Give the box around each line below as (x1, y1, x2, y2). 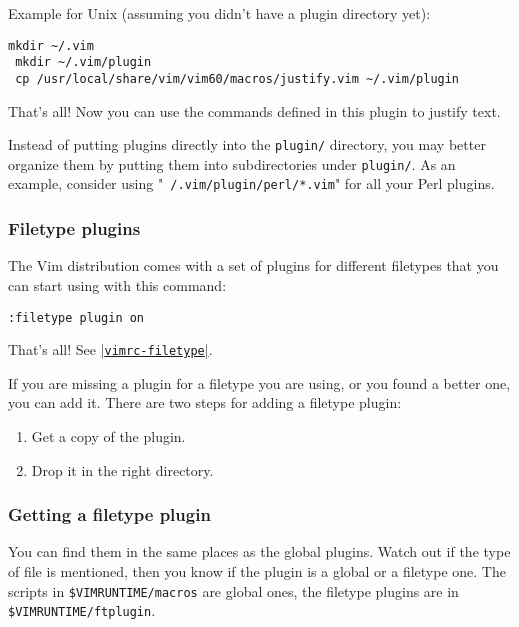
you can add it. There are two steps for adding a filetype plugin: (8, 392, 402, 413)
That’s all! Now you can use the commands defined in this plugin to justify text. (8, 100, 501, 121)
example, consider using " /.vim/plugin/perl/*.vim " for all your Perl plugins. (8, 173, 495, 194)
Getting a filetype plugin (8, 502, 211, 527)
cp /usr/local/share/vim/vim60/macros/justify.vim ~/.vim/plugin (15, 71, 460, 86)
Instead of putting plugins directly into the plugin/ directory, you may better (8, 134, 486, 155)
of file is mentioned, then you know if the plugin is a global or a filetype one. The (8, 561, 506, 582)
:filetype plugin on (8, 310, 145, 325)
